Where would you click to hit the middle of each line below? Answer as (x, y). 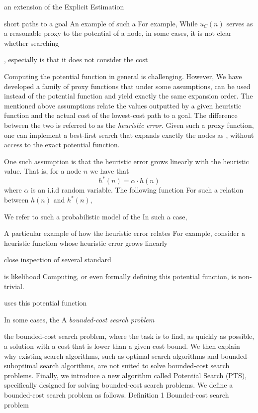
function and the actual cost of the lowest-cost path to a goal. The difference (121, 115)
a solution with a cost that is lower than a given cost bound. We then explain (122, 346)
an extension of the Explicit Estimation (64, 6)
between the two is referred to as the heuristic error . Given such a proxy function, (129, 125)
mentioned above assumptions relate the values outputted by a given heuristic (123, 105)
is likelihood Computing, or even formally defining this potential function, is (120, 276)
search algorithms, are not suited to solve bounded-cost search (135, 365)
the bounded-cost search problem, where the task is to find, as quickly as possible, (129, 336)
